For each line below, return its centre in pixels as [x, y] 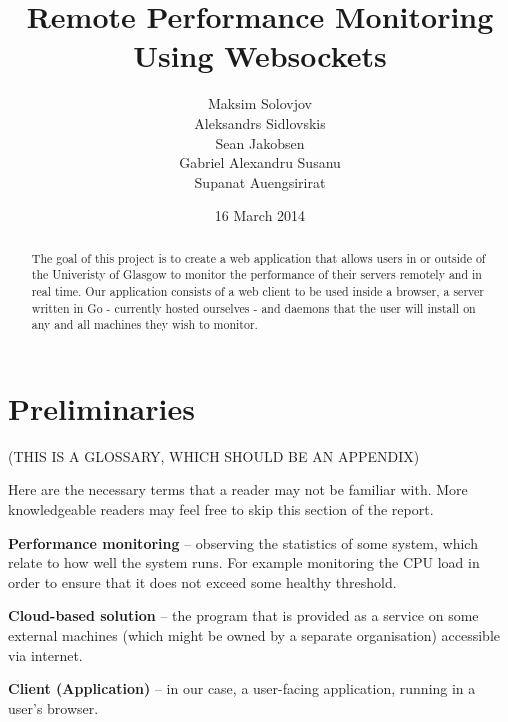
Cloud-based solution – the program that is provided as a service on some [243, 615]
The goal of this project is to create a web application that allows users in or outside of [258, 257]
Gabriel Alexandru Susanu [260, 162]
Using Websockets [260, 55]
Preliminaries [101, 407]
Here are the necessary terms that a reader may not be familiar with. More [238, 489]
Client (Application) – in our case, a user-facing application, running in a [242, 688]
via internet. [45, 654]
